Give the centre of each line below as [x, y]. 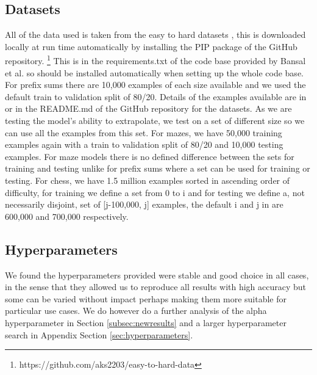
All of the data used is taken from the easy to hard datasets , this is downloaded [155, 35]
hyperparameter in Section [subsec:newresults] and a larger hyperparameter [146, 322]
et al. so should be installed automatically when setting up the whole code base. [154, 72]
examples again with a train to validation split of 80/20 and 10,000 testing [144, 144]
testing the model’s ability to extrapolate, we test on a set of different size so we [155, 121]
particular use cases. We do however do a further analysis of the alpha [136, 311]
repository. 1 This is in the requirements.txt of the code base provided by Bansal [155, 60]
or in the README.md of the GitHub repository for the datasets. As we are [148, 108]
